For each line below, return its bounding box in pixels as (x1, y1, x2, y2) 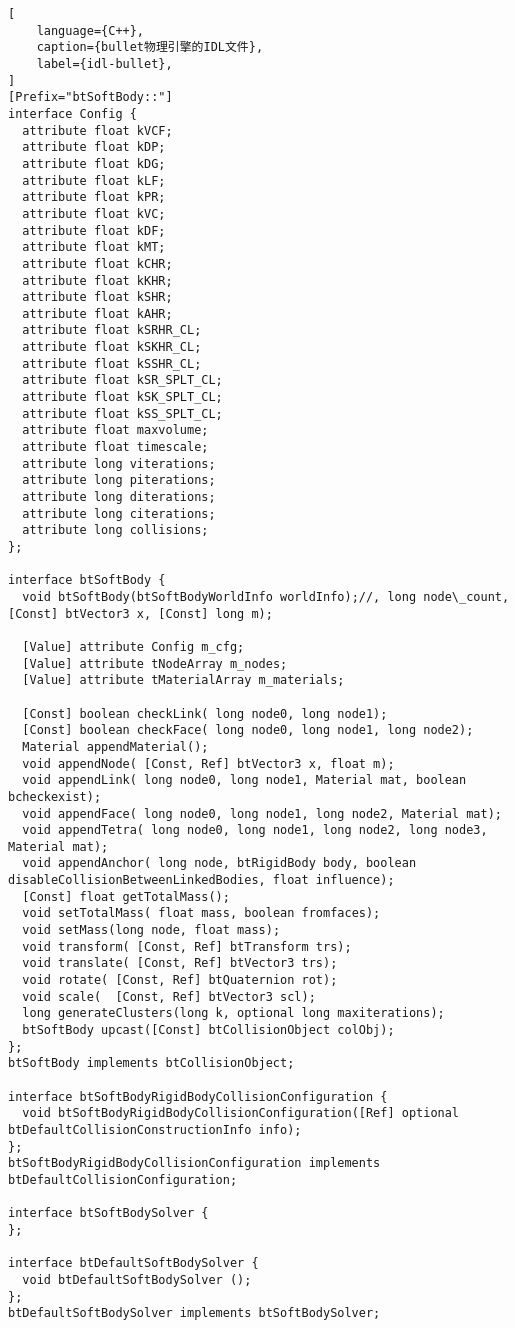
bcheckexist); (8, 789, 102, 804)
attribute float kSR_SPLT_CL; (22, 373, 223, 388)
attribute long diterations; (22, 490, 216, 505)
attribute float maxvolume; (22, 423, 209, 438)
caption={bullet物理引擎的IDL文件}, (36, 40, 264, 55)
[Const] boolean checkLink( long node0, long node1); (22, 706, 388, 721)
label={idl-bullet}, (36, 56, 173, 71)
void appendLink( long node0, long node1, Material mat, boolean (22, 773, 467, 788)
